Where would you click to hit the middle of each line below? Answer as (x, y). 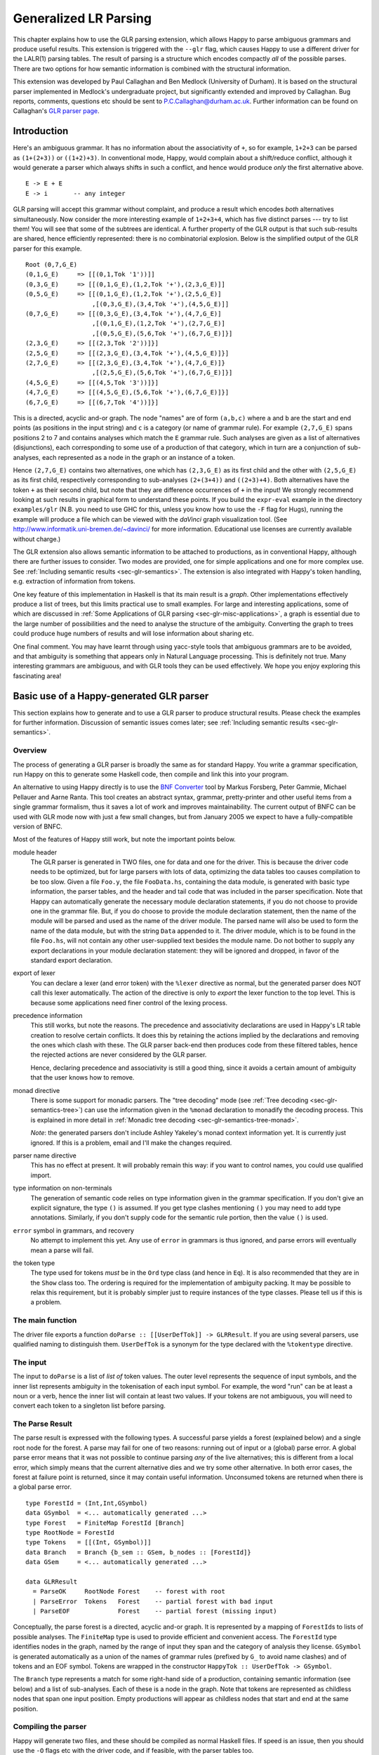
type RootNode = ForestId (70, 1532)
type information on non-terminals (62, 1188)
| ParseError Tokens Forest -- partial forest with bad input (153, 1601)
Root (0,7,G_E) (52, 265)
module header (35, 852)
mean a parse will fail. (62, 1250)
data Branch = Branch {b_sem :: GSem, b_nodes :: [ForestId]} (139, 1552)
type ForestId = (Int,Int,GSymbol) (87, 1503)
